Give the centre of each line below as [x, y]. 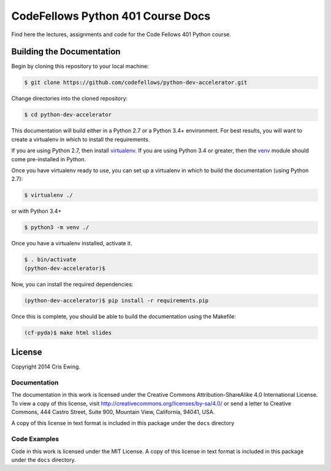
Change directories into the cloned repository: [70, 99]
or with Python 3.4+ [36, 211]
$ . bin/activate [50, 260]
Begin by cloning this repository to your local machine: [80, 66]
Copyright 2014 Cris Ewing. [46, 367]
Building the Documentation [66, 52]
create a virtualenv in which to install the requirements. [81, 139]
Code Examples [35, 439]
